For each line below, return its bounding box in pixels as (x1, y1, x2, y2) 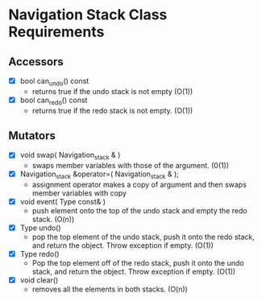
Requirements (8, 23, 105, 41)
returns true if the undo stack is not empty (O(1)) (31, 86, 193, 96)
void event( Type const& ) (19, 197, 106, 206)
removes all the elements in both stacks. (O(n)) (31, 284, 188, 295)
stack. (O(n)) (31, 215, 75, 225)
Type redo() (19, 249, 60, 259)
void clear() (19, 275, 59, 285)
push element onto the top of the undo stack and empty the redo (31, 206, 247, 216)
